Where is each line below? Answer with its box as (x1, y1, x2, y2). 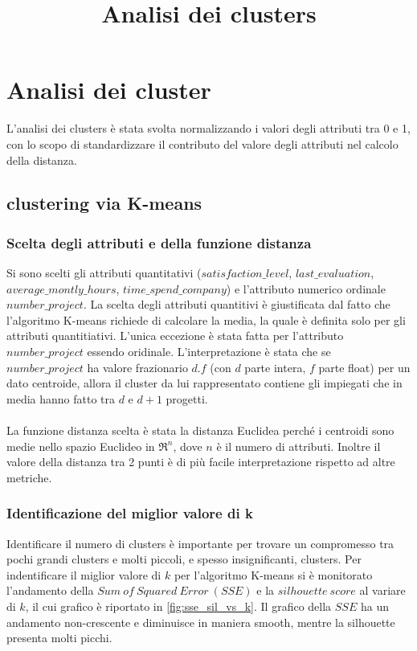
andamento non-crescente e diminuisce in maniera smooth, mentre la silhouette (6, 613, 395, 630)
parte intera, (244, 358, 306, 375)
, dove (173, 437, 202, 454)
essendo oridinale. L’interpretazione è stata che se (87, 343, 331, 360)
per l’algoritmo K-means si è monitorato (174, 566, 373, 583)
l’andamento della (6, 582, 94, 599)
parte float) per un (318, 358, 411, 375)
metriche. (6, 469, 52, 485)
